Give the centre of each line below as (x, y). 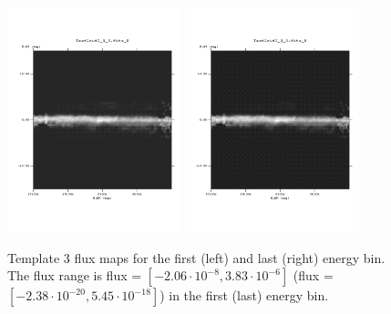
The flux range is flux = (75, 275)
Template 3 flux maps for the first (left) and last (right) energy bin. (196, 257)
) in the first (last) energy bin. (244, 295)
